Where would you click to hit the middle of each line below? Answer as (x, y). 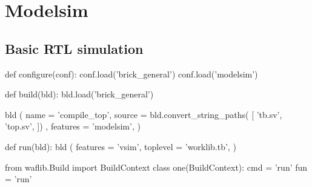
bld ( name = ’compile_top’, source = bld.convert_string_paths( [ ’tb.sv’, (144, 114)
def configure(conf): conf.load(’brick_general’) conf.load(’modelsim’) (131, 74)
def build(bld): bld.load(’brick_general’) (79, 94)
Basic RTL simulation (74, 48)
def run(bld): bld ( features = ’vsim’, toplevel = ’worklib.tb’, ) (121, 146)
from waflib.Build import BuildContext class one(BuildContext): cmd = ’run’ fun (156, 167)
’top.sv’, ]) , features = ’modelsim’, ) (73, 126)
